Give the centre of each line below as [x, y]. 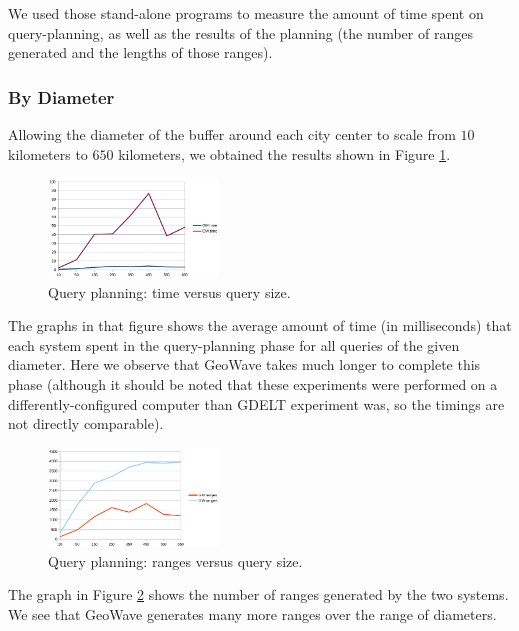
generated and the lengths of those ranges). [140, 52]
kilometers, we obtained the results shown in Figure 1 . [284, 153]
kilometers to [48, 153]
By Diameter [61, 96]
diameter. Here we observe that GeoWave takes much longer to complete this [244, 364]
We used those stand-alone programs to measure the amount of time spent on [246, 13]
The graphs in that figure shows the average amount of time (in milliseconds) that [260, 325]
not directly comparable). [86, 423]
